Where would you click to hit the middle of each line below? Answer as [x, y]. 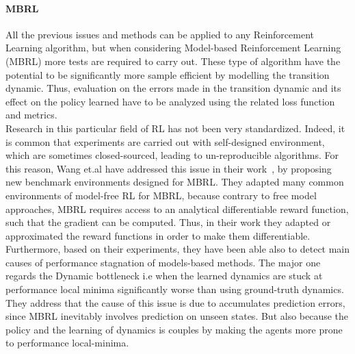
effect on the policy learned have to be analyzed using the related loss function [170, 101]
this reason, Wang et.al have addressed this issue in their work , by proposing [169, 168]
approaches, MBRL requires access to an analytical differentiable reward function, [177, 208]
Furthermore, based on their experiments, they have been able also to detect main [178, 249]
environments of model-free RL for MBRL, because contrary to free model [161, 195]
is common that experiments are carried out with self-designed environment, [165, 141]
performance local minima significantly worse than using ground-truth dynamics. [175, 289]
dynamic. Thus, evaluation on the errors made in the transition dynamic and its [173, 88]
